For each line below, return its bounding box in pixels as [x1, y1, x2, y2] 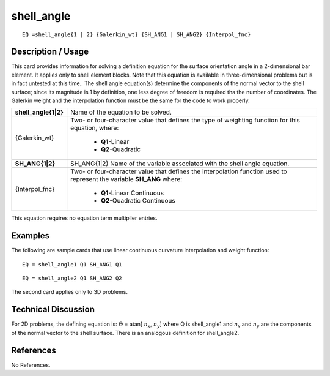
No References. [11, 361, 51, 369]
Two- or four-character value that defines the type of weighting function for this [70, 116, 301, 125]
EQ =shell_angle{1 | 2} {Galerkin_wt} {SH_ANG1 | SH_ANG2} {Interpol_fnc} [22, 31, 251, 38]
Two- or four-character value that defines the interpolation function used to [70, 167, 287, 176]
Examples [11, 230, 50, 241]
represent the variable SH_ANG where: [70, 175, 183, 184]
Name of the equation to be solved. [70, 108, 172, 116]
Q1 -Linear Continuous [101, 189, 164, 197]
